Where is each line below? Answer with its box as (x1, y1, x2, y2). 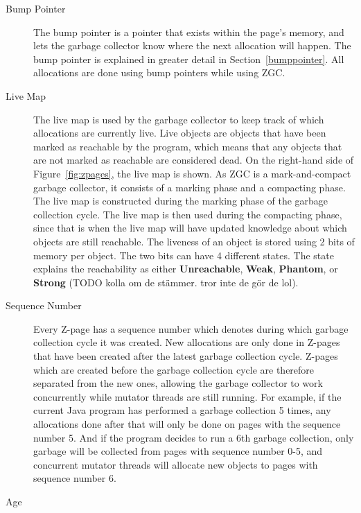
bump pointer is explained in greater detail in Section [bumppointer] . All (33, 51, 344, 66)
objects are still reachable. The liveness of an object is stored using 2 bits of (33, 234, 355, 248)
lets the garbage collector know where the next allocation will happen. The (33, 38, 351, 53)
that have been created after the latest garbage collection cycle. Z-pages (33, 349, 338, 363)
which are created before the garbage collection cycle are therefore (33, 362, 315, 376)
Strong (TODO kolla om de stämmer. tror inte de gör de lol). (33, 275, 299, 289)
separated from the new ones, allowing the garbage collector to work (33, 376, 323, 390)
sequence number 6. (33, 471, 116, 485)
